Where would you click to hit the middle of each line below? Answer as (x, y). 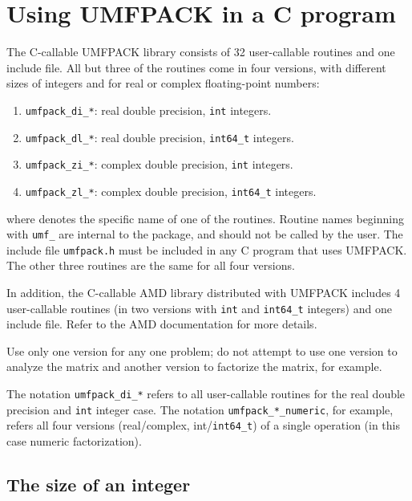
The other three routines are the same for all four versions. (151, 265)
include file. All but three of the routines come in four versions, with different (196, 67)
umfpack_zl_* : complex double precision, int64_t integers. (171, 191)
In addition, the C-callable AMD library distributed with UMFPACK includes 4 (204, 293)
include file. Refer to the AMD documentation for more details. (162, 324)
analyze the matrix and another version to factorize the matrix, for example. (194, 367)
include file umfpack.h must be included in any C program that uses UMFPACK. (207, 249)
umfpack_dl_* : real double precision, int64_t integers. (160, 137)
